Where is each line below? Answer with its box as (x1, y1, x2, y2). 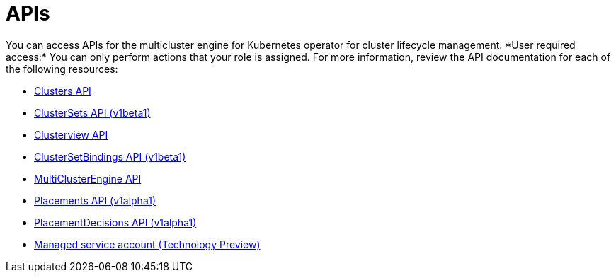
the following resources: (6, 62, 118, 75)
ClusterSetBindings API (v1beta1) (34, 150, 186, 163)
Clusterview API (34, 128, 108, 141)
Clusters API (34, 84, 91, 97)
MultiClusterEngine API (34, 172, 142, 185)
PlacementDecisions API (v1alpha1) (34, 216, 197, 228)
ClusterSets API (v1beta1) (34, 106, 151, 119)
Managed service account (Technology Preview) (34, 238, 261, 250)
